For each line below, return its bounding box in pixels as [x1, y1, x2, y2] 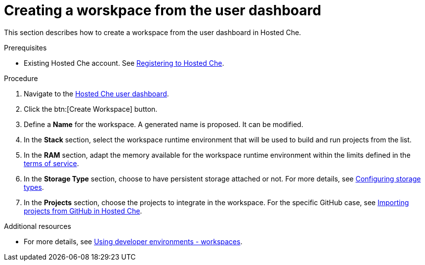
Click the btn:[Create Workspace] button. [24, 104, 158, 113]
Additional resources [4, 221, 71, 230]
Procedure [4, 74, 38, 83]
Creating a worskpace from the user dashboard [4, 2, 321, 19]
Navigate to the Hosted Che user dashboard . [24, 89, 169, 98]
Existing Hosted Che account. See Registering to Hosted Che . [24, 58, 224, 67]
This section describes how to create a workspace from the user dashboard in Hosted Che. [4, 28, 301, 37]
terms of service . [24, 159, 79, 168]
